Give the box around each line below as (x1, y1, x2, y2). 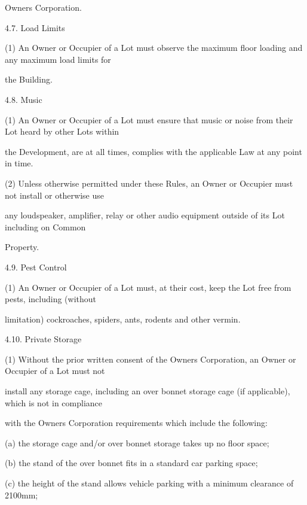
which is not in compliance (5, 396, 103, 409)
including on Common (5, 220, 86, 233)
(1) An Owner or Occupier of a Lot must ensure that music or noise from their (5, 113, 293, 126)
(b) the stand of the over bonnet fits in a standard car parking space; (5, 457, 258, 469)
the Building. (5, 73, 53, 86)
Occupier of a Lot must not (5, 364, 105, 377)
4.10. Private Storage (5, 333, 82, 345)
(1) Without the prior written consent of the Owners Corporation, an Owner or (5, 352, 296, 365)
